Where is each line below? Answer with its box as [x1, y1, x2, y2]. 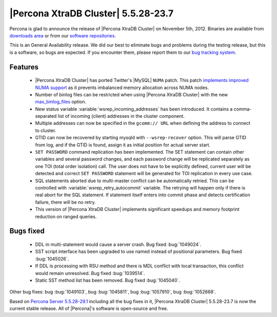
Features [9, 62, 38, 71]
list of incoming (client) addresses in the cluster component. [57, 113, 185, 119]
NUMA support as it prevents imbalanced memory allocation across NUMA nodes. [35, 84, 209, 91]
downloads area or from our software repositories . [9, 32, 116, 38]
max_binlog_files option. [35, 99, 87, 105]
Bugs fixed [9, 227, 45, 236]
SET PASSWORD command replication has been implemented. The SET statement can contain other [35, 149, 245, 155]
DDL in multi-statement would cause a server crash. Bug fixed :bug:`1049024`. [35, 241, 202, 247]
